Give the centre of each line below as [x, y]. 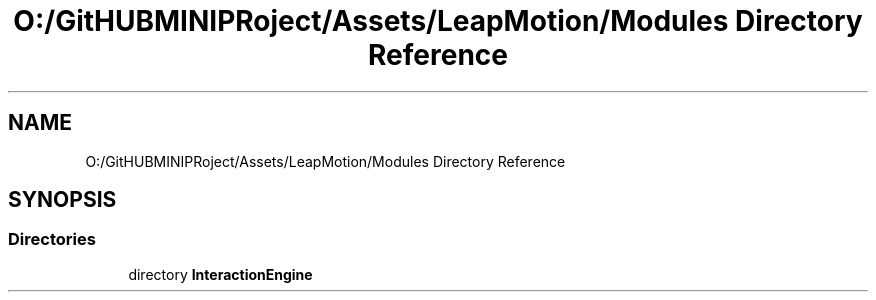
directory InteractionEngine [220, 274]
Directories [52, 239]
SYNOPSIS [62, 200]
